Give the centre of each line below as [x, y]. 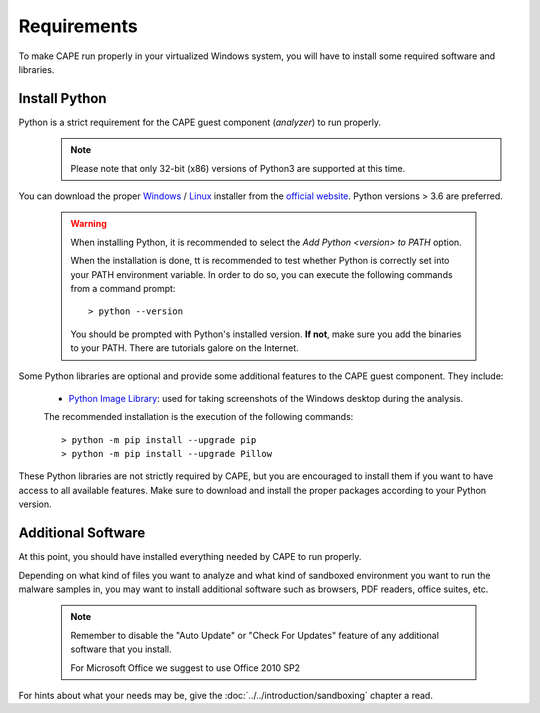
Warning [88, 224]
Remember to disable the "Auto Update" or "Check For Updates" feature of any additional [255, 635]
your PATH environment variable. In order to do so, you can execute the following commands [262, 274]
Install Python [62, 98]
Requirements [78, 26]
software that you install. [121, 649]
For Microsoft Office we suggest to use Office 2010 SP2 [185, 667]
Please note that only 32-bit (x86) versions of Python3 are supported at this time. [238, 168]
